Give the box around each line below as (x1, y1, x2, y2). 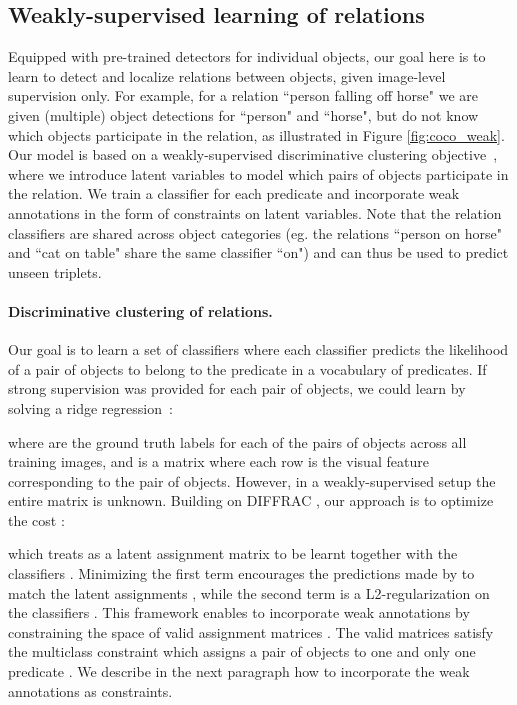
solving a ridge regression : (8, 397, 173, 418)
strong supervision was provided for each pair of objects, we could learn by (8, 378, 466, 399)
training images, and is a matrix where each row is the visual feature (8, 451, 429, 472)
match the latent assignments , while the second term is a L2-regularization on (8, 582, 490, 603)
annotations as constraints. (8, 680, 173, 701)
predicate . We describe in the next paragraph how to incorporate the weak (8, 661, 470, 682)
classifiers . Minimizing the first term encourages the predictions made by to (8, 563, 475, 584)
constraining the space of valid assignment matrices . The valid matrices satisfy (8, 621, 494, 642)
